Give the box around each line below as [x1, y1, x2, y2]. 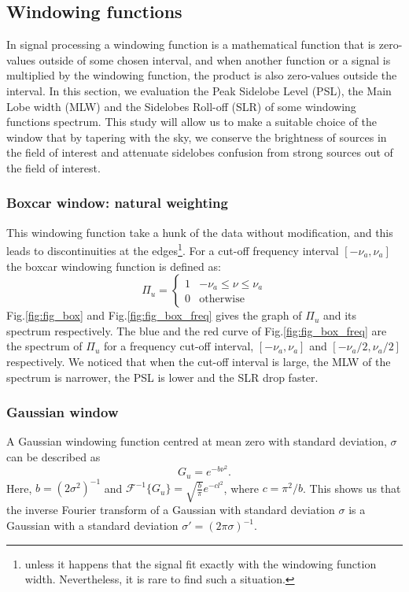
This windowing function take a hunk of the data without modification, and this [6, 224, 393, 240]
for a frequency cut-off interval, [103, 338, 254, 354]
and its [322, 307, 357, 324]
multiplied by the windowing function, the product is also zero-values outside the [6, 67, 397, 83]
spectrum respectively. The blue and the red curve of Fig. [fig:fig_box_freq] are [6, 322, 387, 339]
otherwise [199, 294, 245, 305]
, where [223, 479, 259, 496]
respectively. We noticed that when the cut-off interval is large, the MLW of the [6, 353, 391, 369]
